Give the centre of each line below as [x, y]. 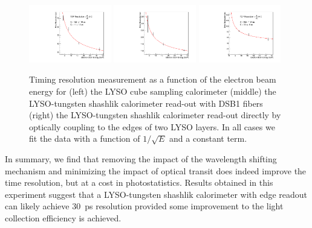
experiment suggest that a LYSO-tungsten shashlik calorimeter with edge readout [156, 194]
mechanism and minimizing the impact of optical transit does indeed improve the [156, 170]
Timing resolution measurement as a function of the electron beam [153, 79]
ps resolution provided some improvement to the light [184, 206]
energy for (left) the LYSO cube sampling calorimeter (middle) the [153, 91]
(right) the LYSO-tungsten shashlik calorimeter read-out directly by [155, 115]
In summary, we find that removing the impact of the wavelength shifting [141, 159]
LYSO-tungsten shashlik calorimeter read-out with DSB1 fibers [146, 103]
